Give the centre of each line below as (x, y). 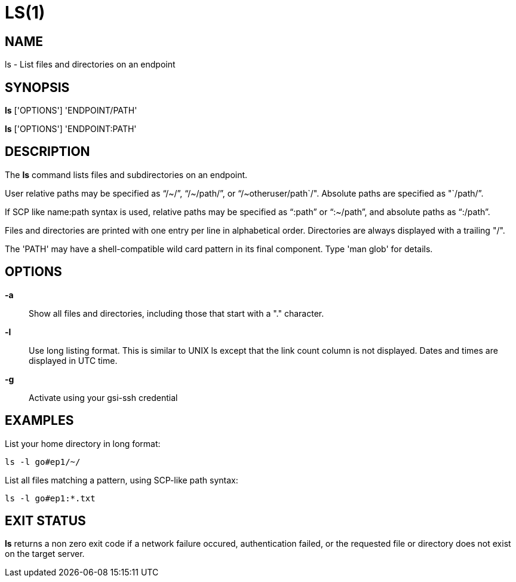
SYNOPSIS (37, 87)
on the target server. (45, 554)
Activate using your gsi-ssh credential (103, 397)
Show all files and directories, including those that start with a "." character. (176, 313)
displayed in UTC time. (73, 360)
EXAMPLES (39, 421)
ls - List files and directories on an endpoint (90, 65)
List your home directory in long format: (83, 443)
